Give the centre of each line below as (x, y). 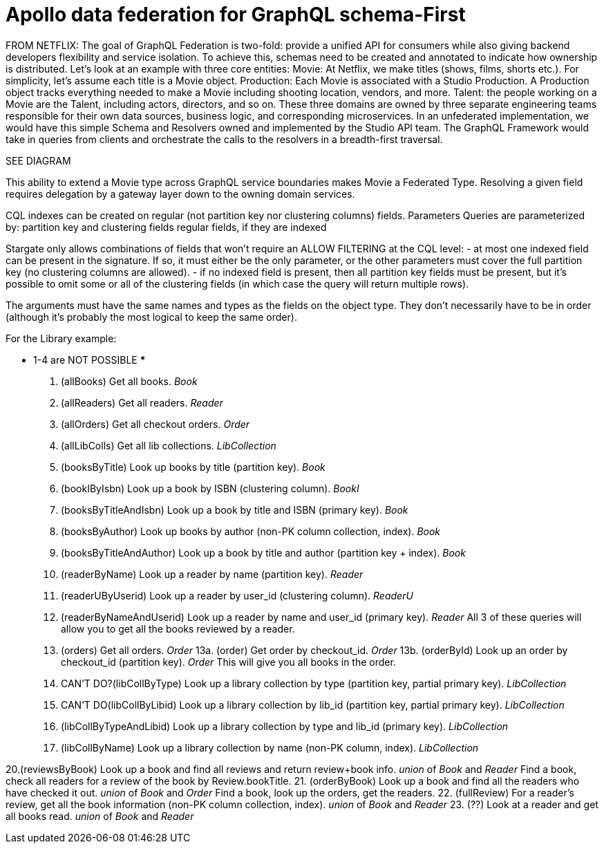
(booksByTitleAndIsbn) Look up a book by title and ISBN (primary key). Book (235, 510)
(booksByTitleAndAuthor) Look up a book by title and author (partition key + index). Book (263, 552)
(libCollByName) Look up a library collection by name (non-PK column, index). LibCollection (270, 747)
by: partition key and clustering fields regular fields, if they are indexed (166, 227)
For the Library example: (61, 338)
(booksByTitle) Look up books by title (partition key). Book (193, 467)
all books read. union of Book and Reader (100, 816)
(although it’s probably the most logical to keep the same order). (151, 317)
